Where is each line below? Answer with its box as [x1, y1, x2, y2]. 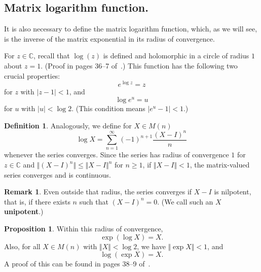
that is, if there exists [4, 196, 70, 207]
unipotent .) [4, 206, 44, 217]
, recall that [33, 50, 70, 61]
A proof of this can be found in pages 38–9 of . [4, 258, 151, 269]
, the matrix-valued [190, 159, 250, 169]
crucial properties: [4, 70, 60, 81]
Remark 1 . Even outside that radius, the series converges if [4, 186, 192, 197]
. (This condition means [71, 103, 145, 113]
